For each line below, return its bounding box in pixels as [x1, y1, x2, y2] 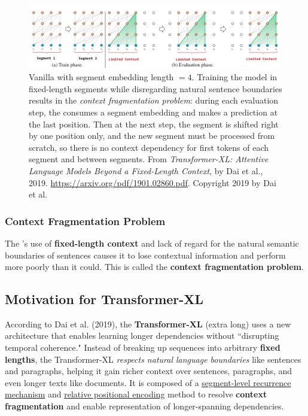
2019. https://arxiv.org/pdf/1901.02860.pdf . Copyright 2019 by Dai [29, 176, 276, 189]
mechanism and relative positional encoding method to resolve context [5, 388, 267, 400]
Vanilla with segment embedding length [29, 71, 174, 83]
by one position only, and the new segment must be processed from [29, 129, 275, 142]
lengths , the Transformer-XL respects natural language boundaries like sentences [5, 353, 301, 365]
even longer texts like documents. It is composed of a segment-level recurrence [5, 376, 291, 388]
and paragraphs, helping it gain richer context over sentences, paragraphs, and [5, 365, 292, 377]
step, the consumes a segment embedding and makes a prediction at [29, 105, 278, 118]
